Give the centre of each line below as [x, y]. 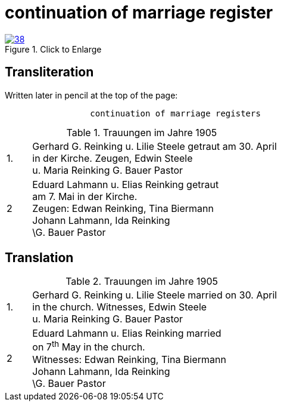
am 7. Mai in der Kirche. [85, 196]
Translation [39, 258]
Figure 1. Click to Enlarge [53, 49]
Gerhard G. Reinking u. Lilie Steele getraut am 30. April [154, 146]
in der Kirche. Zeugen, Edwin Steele [113, 158]
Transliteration [49, 72]
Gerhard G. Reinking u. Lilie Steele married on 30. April [155, 295]
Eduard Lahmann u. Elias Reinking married [127, 333]
